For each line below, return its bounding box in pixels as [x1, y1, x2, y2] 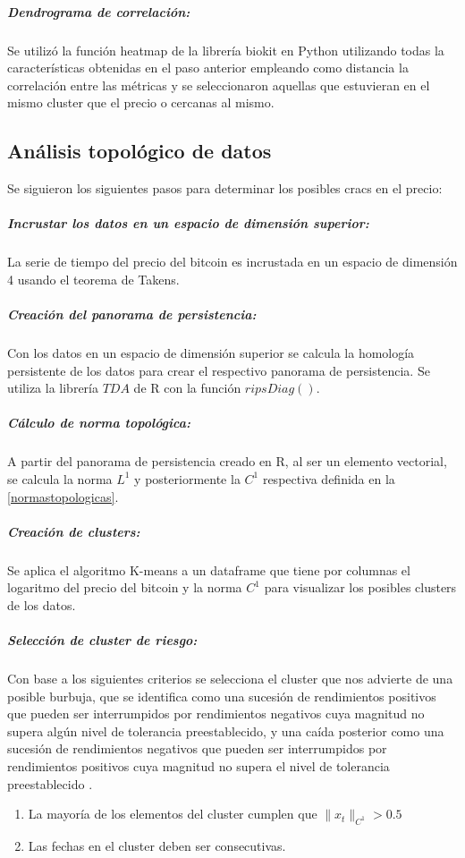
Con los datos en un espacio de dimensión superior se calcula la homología [7, 344, 415, 362]
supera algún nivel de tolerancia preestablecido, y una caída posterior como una [7, 721, 444, 740]
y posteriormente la [134, 469, 241, 488]
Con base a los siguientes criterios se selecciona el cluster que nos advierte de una [7, 669, 453, 688]
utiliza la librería [7, 378, 98, 397]
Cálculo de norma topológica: [7, 413, 190, 432]
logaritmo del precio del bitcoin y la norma [7, 578, 242, 597]
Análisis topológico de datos [7, 137, 272, 165]
